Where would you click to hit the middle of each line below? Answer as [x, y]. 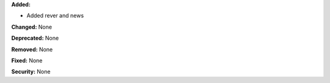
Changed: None [31, 27]
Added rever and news [55, 16]
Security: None [31, 72]
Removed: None [32, 49]
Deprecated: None [35, 38]
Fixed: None [27, 60]
